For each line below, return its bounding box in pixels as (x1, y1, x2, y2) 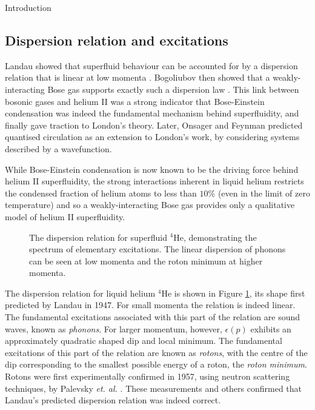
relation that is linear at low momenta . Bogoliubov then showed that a (5, 71, 270, 84)
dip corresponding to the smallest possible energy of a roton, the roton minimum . (5, 358, 307, 371)
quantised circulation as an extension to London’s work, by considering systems (5, 130, 300, 143)
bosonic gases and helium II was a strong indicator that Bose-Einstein (5, 95, 265, 107)
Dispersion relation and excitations (5, 30, 228, 49)
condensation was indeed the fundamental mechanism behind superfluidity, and (5, 107, 299, 119)
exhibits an (250, 322, 291, 335)
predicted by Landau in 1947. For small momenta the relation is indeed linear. (5, 298, 296, 311)
